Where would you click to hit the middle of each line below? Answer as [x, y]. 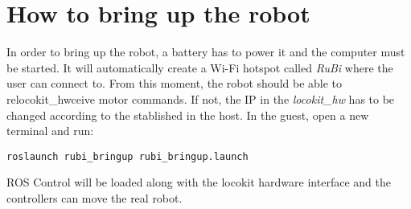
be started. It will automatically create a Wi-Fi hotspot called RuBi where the [200, 67]
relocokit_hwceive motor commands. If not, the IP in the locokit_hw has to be [201, 98]
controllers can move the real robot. [95, 197]
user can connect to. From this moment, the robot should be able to [175, 83]
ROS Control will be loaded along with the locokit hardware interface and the [199, 182]
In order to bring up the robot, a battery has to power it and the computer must [206, 52]
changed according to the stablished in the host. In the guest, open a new [188, 115]
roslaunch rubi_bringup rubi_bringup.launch [127, 156]
